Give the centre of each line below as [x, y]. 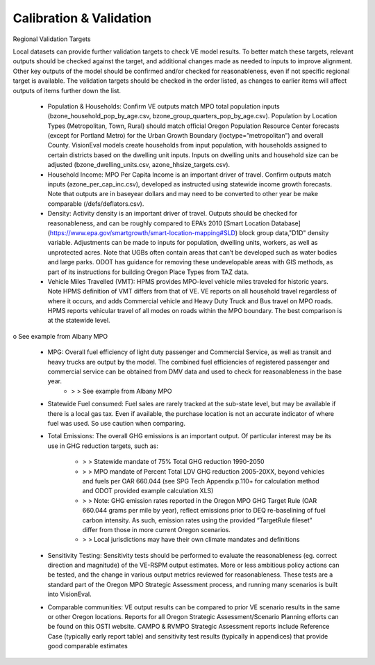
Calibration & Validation [82, 18]
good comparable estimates [87, 646]
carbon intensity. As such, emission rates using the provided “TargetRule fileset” [197, 520]
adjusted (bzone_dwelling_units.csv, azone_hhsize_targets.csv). [139, 165]
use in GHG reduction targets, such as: [103, 446]
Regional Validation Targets [52, 39]
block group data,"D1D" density [284, 232]
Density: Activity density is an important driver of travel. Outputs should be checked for [173, 214]
